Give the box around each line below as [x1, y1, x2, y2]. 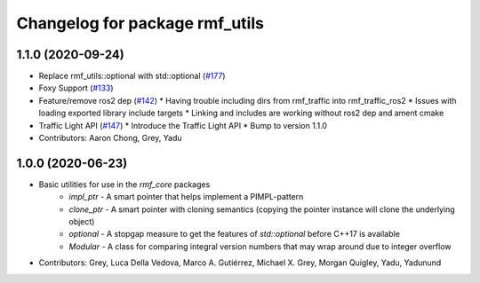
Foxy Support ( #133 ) [38, 83, 115, 93]
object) [68, 216, 95, 227]
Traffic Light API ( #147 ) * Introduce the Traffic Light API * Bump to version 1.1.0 [38, 120, 328, 130]
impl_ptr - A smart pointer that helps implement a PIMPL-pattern [68, 192, 304, 202]
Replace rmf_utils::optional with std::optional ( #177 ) [38, 71, 226, 82]
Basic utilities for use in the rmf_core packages [38, 178, 211, 190]
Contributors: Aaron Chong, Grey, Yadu [38, 133, 182, 144]
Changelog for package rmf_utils [16, 13, 264, 33]
